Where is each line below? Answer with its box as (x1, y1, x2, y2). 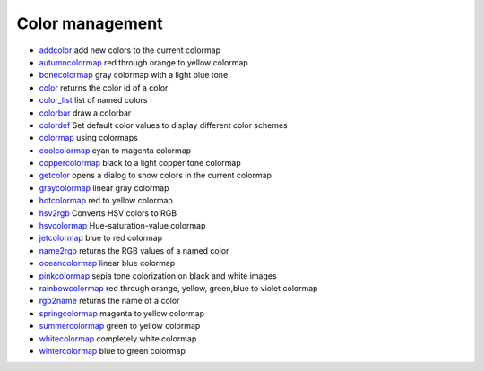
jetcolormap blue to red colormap (39, 233, 163, 244)
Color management (16, 13, 163, 33)
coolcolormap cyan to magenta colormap (39, 144, 192, 156)
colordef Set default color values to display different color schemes (39, 119, 288, 130)
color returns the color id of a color (39, 82, 169, 93)
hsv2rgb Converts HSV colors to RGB (39, 207, 177, 219)
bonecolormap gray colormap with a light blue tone (39, 70, 229, 81)
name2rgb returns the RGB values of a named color (39, 245, 229, 255)
